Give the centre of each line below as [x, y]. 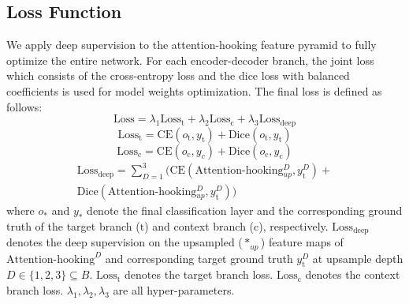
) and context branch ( [199, 225]
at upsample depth [358, 258]
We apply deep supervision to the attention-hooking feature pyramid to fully [191, 45]
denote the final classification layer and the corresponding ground [245, 210]
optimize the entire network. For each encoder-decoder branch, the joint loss [190, 60]
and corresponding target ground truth [199, 258]
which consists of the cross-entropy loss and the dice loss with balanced [178, 75]
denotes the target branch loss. [199, 274]
